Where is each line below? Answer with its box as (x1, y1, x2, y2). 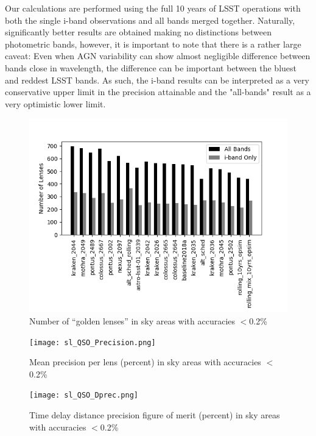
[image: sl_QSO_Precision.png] (29, 338, 156, 347)
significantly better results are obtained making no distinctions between (5, 26, 272, 38)
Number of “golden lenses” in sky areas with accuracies (29, 314, 236, 327)
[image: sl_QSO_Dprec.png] (29, 391, 138, 400)
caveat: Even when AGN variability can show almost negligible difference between (5, 49, 311, 62)
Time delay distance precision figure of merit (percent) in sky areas (29, 409, 280, 421)
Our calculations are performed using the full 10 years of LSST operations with (5, 2, 301, 14)
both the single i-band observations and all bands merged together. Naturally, (5, 13, 295, 26)
